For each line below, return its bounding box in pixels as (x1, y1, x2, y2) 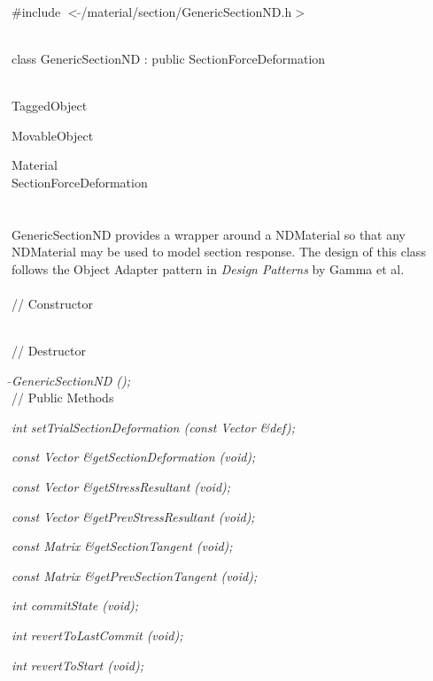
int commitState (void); (12, 596, 139, 615)
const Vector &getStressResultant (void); (12, 478, 231, 496)
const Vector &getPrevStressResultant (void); (12, 507, 255, 525)
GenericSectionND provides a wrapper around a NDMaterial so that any (12, 225, 406, 243)
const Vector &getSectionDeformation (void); (12, 448, 256, 466)
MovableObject (12, 126, 94, 144)
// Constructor (12, 294, 93, 312)
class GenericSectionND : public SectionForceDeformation (12, 49, 326, 67)
